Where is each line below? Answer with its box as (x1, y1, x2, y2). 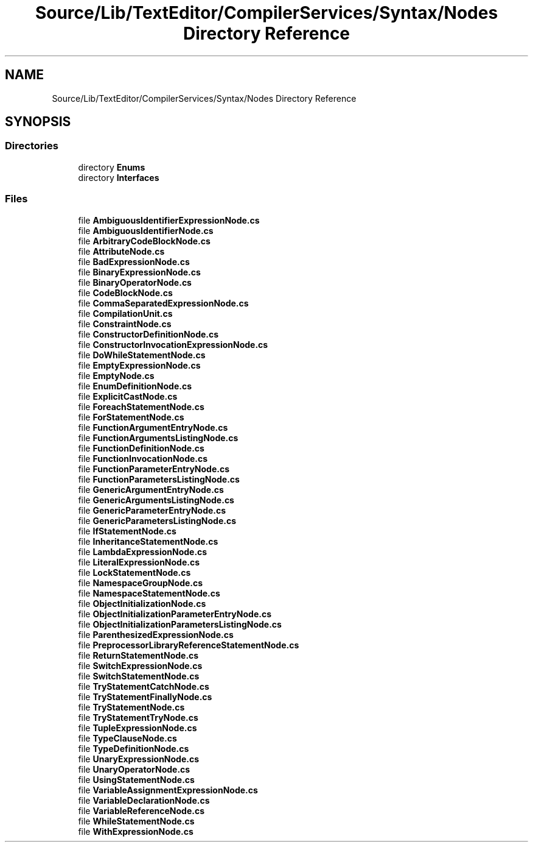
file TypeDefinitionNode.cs (78, 743, 189, 754)
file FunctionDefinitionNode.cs (78, 442, 204, 453)
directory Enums (78, 161, 145, 172)
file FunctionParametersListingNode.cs (78, 473, 240, 484)
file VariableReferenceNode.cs (78, 805, 204, 816)
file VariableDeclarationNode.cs (78, 795, 210, 806)
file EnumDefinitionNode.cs (78, 380, 192, 391)
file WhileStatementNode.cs (78, 815, 195, 826)
